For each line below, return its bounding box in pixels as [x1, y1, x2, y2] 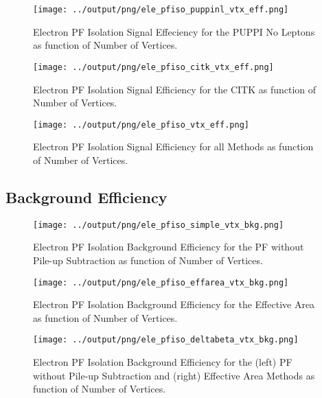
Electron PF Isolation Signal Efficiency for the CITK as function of [33, 82, 317, 96]
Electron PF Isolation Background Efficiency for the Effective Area [33, 297, 315, 312]
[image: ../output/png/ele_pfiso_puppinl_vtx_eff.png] [33, 5, 289, 14]
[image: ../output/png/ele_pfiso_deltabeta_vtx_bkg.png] [33, 335, 299, 345]
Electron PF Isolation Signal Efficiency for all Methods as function [33, 139, 314, 154]
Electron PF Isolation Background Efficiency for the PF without [33, 239, 304, 254]
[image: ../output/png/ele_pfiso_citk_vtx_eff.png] [33, 62, 274, 72]
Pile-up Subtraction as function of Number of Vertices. [33, 253, 263, 267]
